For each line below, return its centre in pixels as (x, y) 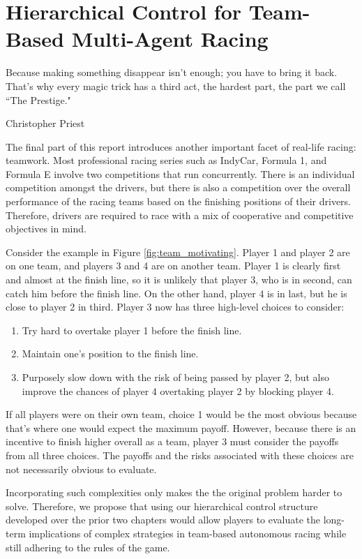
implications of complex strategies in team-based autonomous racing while (188, 533)
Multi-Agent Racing (170, 39)
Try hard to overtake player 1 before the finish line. (132, 330)
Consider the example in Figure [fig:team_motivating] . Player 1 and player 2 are (178, 252)
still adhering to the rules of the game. (88, 547)
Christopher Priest (45, 123)
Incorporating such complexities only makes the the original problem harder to (174, 492)
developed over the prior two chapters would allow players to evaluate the (163, 520)
